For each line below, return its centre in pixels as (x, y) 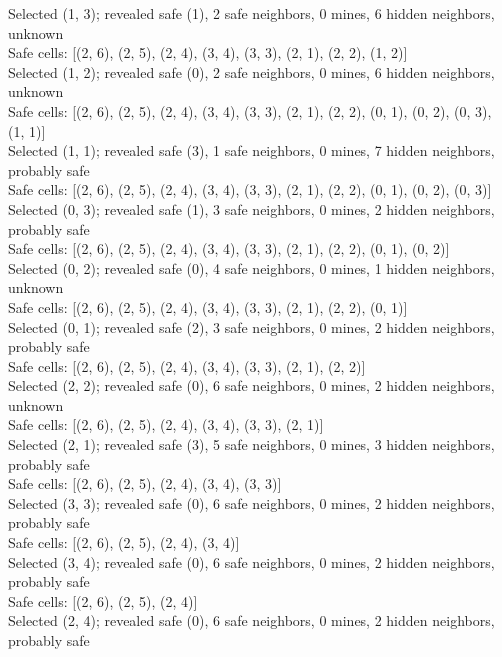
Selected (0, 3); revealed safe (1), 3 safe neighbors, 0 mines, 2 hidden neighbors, (251, 208)
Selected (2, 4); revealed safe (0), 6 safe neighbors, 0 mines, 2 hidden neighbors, (251, 620)
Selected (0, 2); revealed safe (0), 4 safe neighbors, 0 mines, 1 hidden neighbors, (251, 267)
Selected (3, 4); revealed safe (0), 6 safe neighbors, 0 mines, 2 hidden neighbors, (251, 561)
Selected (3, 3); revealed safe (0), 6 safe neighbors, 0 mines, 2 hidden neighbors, (251, 502)
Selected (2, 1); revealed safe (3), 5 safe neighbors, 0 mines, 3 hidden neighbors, (251, 444)
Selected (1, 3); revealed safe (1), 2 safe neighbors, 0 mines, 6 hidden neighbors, (251, 13)
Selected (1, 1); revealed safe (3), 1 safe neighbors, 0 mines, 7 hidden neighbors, (251, 150)
